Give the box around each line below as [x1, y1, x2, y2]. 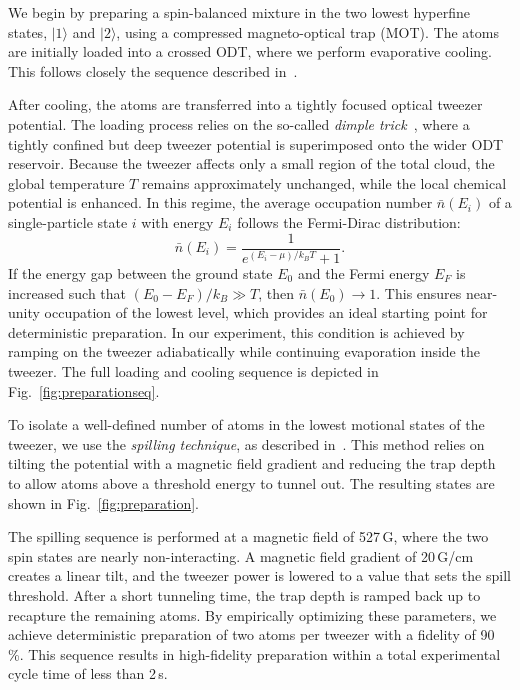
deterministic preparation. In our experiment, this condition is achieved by [8, 321, 465, 342]
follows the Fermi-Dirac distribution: [237, 211, 461, 232]
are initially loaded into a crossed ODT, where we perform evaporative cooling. [8, 41, 492, 62]
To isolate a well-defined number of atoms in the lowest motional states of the [8, 414, 485, 435]
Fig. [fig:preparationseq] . [8, 380, 160, 401]
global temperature [8, 172, 125, 193]
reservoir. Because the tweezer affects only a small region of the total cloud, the [8, 153, 495, 174]
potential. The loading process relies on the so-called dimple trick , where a [8, 113, 470, 134]
